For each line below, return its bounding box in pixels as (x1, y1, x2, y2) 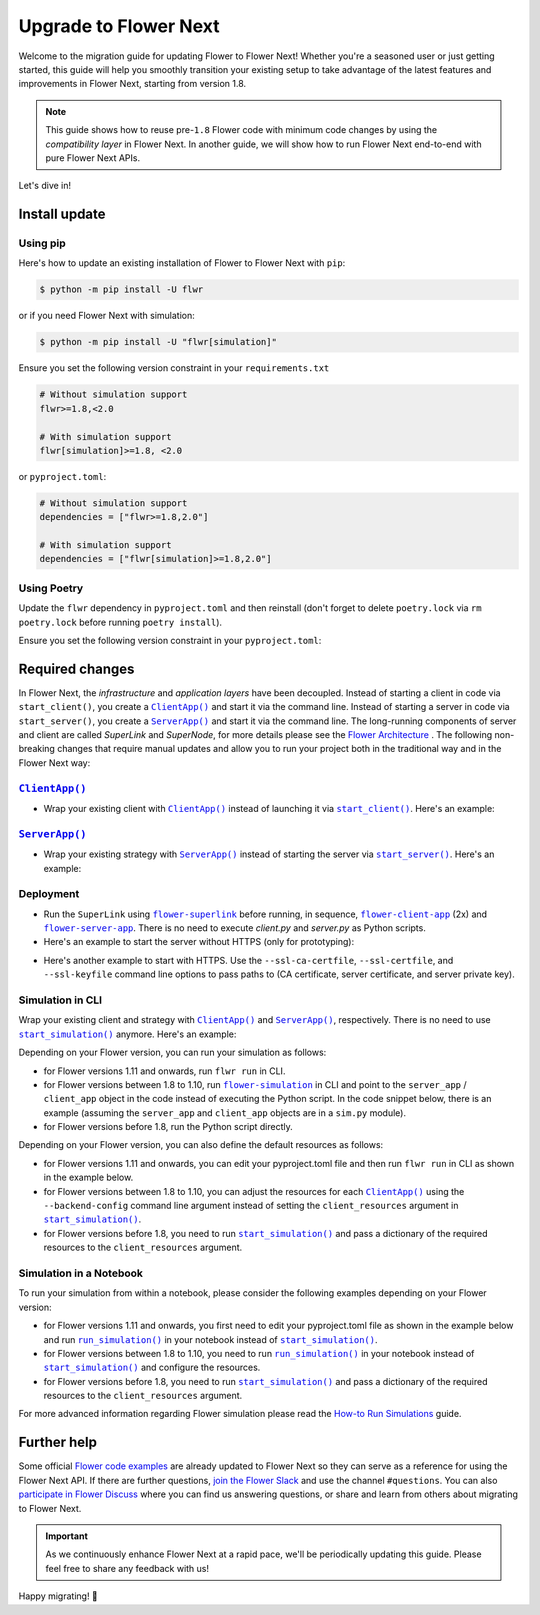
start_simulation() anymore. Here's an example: (18, 1028, 237, 1040)
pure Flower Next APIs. (45, 151, 140, 164)
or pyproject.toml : (18, 470, 107, 482)
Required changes (18, 660, 135, 677)
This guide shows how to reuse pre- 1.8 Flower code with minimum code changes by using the (45, 124, 438, 136)
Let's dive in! (18, 180, 72, 192)
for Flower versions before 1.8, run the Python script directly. (43, 1121, 294, 1133)
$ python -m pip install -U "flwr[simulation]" (39, 336, 277, 348)
